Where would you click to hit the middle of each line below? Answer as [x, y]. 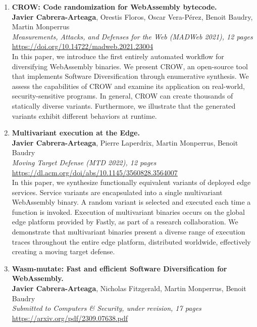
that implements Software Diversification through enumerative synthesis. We [130, 76]
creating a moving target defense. [63, 251]
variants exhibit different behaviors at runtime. [84, 115]
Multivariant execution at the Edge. [76, 133]
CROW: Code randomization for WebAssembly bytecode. [114, 7]
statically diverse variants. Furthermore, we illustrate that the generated [124, 105]
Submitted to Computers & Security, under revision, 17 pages [107, 308]
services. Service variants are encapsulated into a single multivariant [117, 192]
